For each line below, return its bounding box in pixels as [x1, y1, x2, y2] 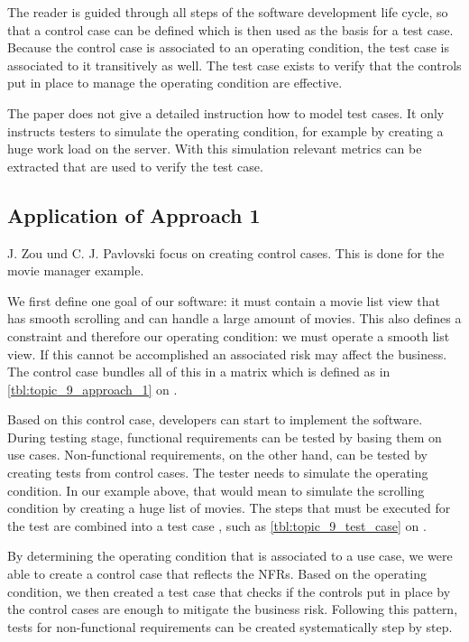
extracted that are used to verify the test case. [7, 156, 263, 175]
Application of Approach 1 [7, 200, 261, 228]
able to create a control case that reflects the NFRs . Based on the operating [7, 564, 427, 583]
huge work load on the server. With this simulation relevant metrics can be [7, 139, 422, 158]
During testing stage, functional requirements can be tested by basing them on [7, 427, 442, 446]
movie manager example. [7, 261, 144, 280]
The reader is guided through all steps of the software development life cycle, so [7, 3, 448, 21]
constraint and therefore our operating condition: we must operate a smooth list [7, 326, 450, 345]
